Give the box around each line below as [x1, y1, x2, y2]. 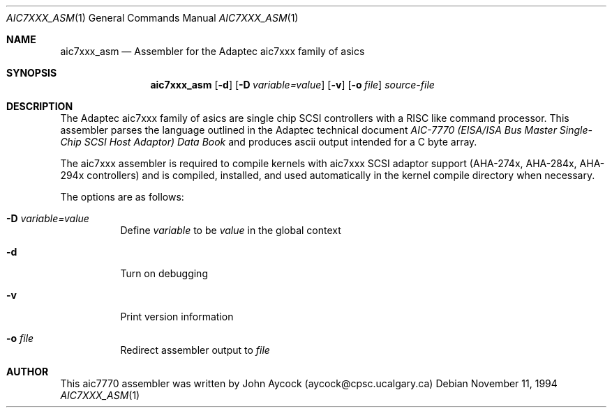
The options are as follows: [60, 191, 184, 203]
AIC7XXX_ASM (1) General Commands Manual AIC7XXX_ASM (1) [6, 12, 299, 24]
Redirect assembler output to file [120, 344, 270, 356]
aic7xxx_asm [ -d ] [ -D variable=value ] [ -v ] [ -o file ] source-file [150, 79, 435, 91]
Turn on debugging [120, 267, 208, 279]
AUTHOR [6, 366, 49, 377]
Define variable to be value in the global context [120, 224, 341, 236]
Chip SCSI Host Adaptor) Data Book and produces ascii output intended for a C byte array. [60, 136, 477, 148]
